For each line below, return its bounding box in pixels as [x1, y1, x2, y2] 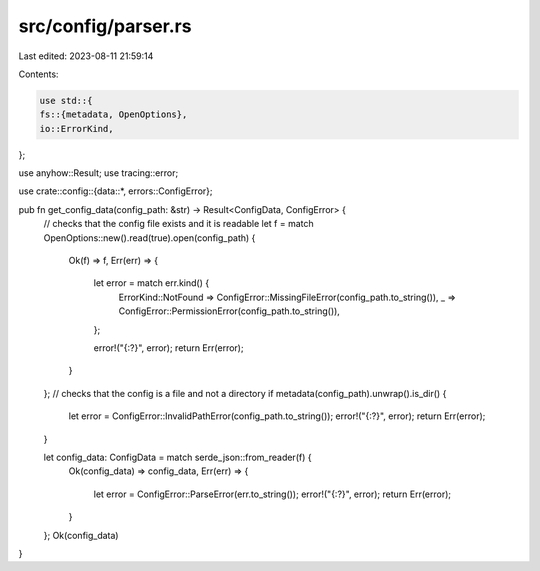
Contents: [18, 68, 59, 80]
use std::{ [39, 95, 93, 106]
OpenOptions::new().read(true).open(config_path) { [43, 231, 256, 244]
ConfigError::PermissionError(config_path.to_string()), [118, 305, 340, 317]
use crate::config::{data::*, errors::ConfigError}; [18, 185, 214, 197]
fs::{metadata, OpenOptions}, [39, 109, 188, 120]
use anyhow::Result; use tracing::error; [18, 167, 179, 179]
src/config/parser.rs [18, 15, 192, 37]
